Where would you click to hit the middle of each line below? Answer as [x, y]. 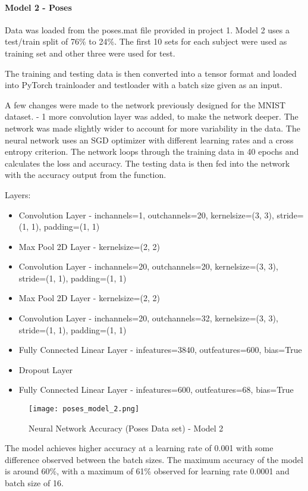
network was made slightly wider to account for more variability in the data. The [153, 128]
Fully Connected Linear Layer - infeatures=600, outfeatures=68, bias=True [156, 390]
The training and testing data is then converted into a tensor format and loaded [151, 73]
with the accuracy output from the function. [86, 175]
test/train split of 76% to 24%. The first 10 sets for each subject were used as [146, 41]
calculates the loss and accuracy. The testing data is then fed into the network [147, 163]
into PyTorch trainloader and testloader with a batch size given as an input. [144, 85]
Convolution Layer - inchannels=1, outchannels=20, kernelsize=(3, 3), [146, 215]
